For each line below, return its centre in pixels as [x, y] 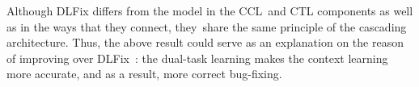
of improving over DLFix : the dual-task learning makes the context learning [197, 58]
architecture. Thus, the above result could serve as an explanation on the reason [205, 42]
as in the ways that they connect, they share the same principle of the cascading [207, 26]
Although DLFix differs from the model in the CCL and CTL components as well [210, 10]
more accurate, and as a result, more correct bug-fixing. [144, 74]
